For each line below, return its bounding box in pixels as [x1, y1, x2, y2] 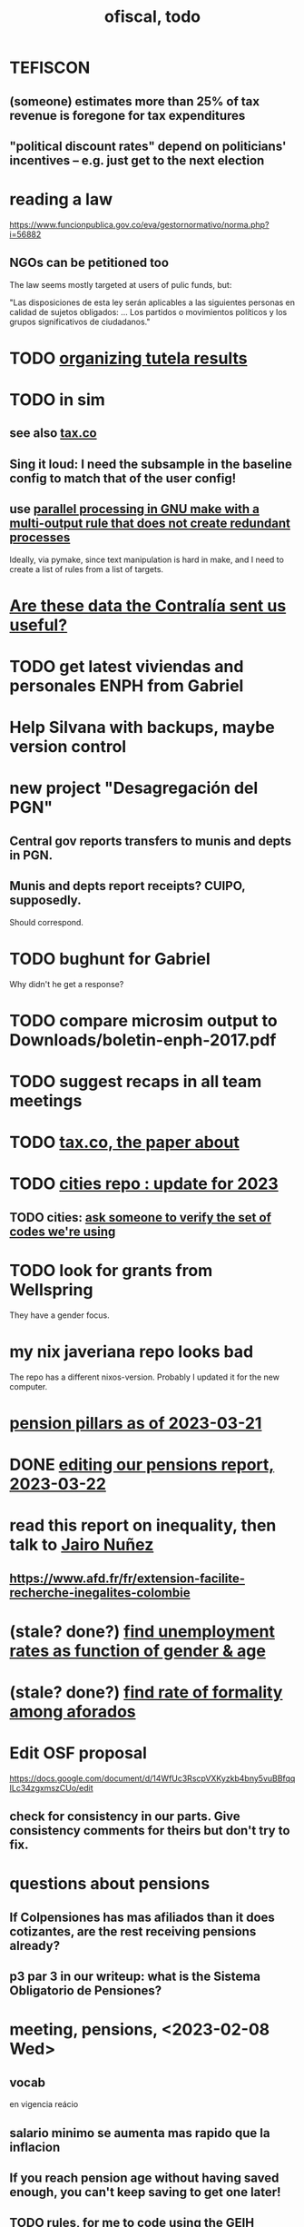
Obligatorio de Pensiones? [9, 1983, 162, 1999]
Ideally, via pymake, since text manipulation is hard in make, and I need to [9, 554, 284, 565]
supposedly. [9, 893, 82, 908]
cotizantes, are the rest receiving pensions [9, 1924, 257, 1939]
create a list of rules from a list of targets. [9, 563, 164, 574]
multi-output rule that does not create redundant [9, 516, 290, 531]
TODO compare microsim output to [9, 1010, 279, 1031]
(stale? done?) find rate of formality [9, 1682, 283, 1702]
